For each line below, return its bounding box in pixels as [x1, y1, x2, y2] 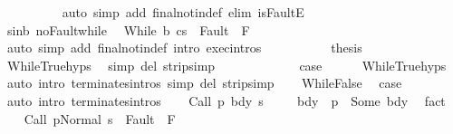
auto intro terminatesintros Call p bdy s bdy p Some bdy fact [6, 91, 446, 110]
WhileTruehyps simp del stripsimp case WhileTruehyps [6, 55, 447, 74]
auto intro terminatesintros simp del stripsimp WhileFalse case [6, 73, 402, 92]
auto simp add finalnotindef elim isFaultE [62, 3, 304, 21]
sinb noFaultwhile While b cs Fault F [6, 20, 250, 39]
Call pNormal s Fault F [24, 109, 176, 128]
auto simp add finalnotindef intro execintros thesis [6, 38, 362, 57]
